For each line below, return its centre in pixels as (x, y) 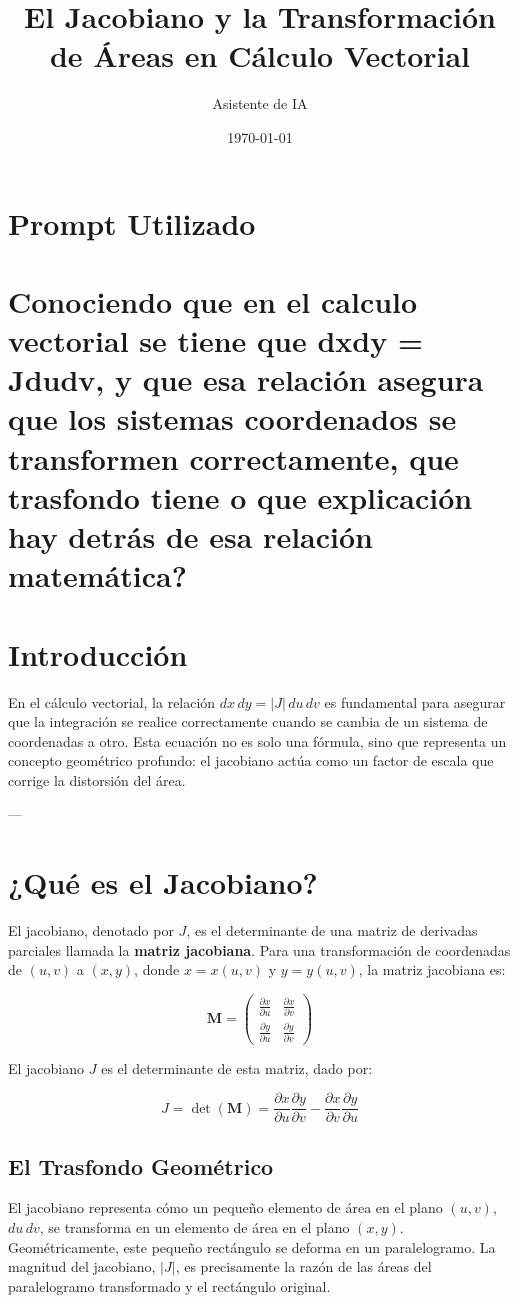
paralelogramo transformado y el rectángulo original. (169, 1285)
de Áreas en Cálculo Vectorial (260, 55)
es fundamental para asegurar (415, 701)
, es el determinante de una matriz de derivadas (332, 930)
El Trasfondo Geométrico (141, 1165)
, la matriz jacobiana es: (432, 969)
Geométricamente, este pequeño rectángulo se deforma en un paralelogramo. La (252, 1246)
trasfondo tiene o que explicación (240, 496)
